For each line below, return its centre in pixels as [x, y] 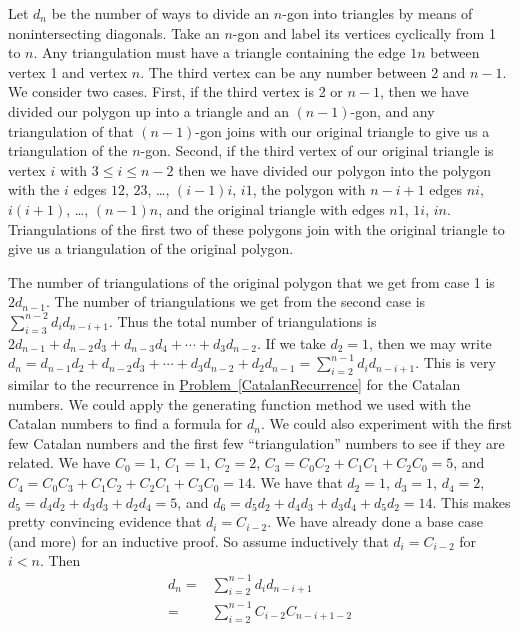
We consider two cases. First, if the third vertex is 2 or [175, 91]
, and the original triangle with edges [271, 208]
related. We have [59, 462]
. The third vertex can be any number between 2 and [303, 71]
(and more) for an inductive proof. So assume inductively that [198, 540]
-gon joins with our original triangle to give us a [342, 130]
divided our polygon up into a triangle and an [148, 110]
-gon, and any [392, 110]
